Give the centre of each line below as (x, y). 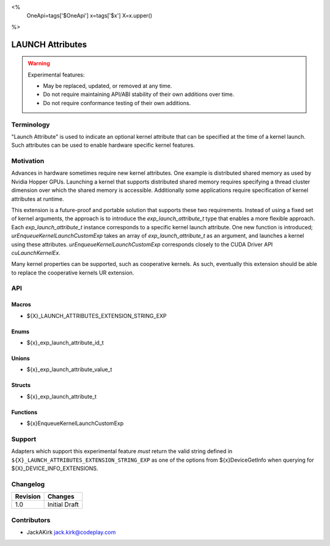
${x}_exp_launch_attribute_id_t (65, 343)
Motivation (28, 161)
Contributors (31, 520)
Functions (24, 412)
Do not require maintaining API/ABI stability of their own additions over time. (139, 94)
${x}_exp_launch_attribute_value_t (69, 369)
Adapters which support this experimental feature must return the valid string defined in (122, 451)
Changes (61, 496)
